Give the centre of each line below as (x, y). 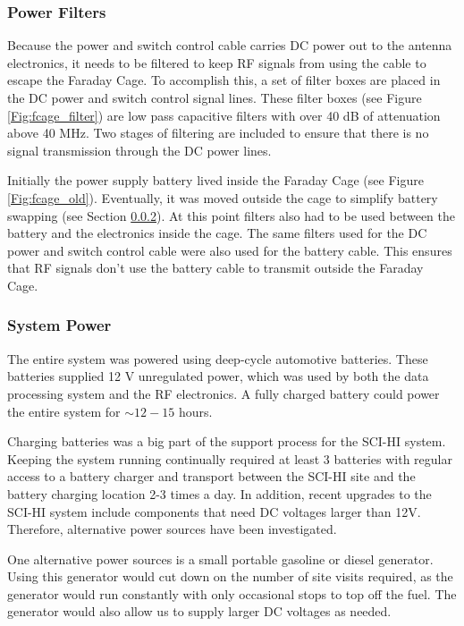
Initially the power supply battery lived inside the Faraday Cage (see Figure (215, 180)
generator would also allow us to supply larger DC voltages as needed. (199, 611)
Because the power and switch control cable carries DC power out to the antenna (230, 45)
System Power (59, 325)
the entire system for (64, 411)
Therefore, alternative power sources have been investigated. (172, 529)
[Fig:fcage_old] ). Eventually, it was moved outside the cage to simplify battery (223, 197)
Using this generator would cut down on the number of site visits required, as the (230, 576)
